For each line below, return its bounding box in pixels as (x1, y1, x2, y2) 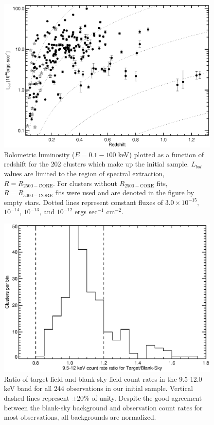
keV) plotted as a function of (118, 149, 204, 159)
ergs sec (74, 206, 98, 217)
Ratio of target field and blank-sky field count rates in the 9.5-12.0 (4, 373, 202, 384)
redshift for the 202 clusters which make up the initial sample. (4, 159, 189, 169)
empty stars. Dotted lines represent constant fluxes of (4, 197, 163, 207)
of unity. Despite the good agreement (91, 392, 202, 403)
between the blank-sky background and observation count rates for (4, 402, 203, 412)
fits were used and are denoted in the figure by (55, 187, 194, 198)
